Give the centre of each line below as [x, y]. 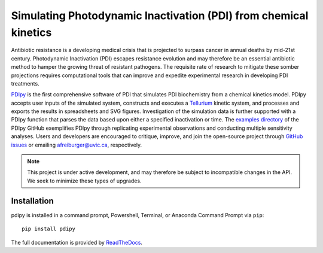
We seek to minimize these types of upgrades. [84, 181]
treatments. [25, 83]
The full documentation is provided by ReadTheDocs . [77, 242]
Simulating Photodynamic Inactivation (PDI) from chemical [160, 16]
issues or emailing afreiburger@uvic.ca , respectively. [77, 145]
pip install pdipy [49, 229]
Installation [32, 201]
